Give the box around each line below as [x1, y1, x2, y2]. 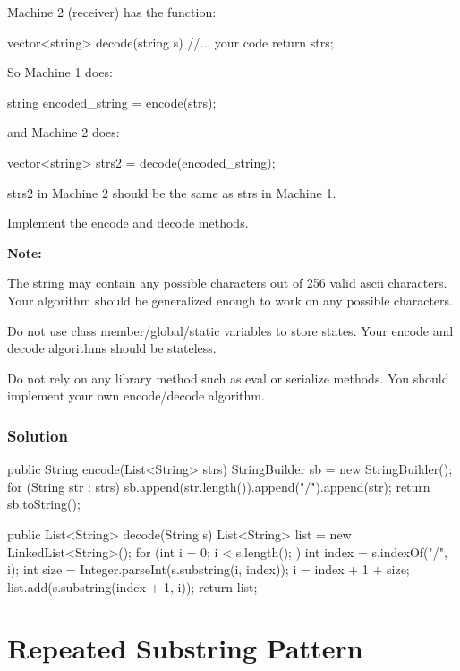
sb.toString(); [7, 495, 81, 513]
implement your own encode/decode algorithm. [7, 386, 265, 405]
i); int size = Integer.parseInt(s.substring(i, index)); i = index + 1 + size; [7, 560, 410, 579]
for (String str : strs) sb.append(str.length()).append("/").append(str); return [7, 477, 430, 495]
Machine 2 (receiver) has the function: [7, 3, 217, 21]
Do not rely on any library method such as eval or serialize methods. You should [7, 368, 449, 387]
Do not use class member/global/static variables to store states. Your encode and [7, 321, 454, 340]
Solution [7, 424, 68, 446]
